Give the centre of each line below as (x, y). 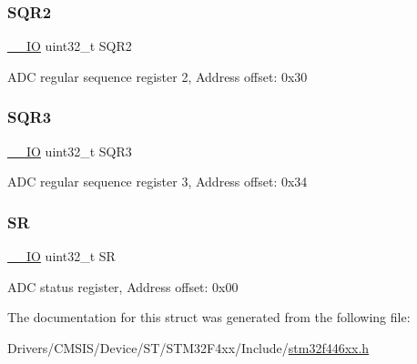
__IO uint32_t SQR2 (70, 46)
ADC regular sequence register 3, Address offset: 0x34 (158, 182)
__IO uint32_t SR (61, 256)
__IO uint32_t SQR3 (70, 151)
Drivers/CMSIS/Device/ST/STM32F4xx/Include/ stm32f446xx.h (188, 347)
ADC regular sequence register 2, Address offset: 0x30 (158, 76)
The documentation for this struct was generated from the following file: (209, 317)
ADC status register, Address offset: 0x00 (123, 286)
